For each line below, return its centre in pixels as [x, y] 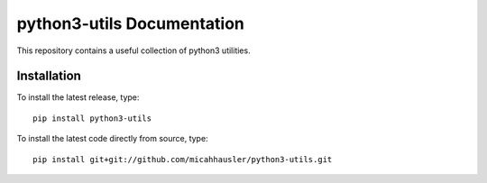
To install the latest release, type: [78, 97]
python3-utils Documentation [131, 23]
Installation [49, 76]
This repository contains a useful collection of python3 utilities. [134, 50]
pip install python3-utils [92, 118]
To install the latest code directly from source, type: [112, 139]
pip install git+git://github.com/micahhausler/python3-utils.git [183, 159]
